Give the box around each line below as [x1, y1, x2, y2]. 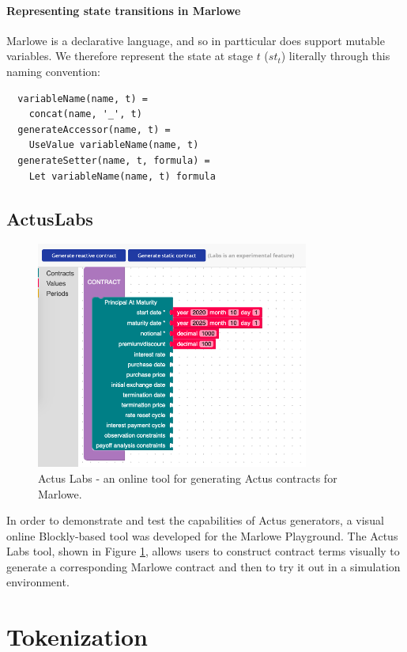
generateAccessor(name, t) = [17, 123, 171, 135]
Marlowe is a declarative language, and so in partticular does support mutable [6, 32, 385, 48]
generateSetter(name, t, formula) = [17, 154, 210, 166]
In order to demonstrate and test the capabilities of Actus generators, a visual [6, 512, 384, 529]
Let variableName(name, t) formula [28, 170, 216, 182]
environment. [6, 574, 70, 590]
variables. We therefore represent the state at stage [6, 47, 253, 64]
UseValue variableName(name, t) [28, 139, 199, 151]
